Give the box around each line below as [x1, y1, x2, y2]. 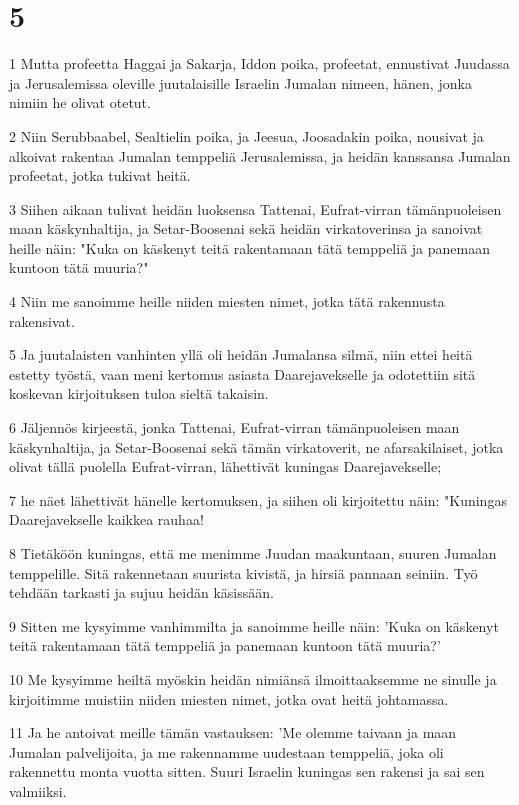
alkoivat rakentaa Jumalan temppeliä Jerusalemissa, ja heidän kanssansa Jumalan [9, 145, 511, 166]
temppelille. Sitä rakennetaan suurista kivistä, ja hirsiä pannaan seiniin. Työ [9, 562, 478, 583]
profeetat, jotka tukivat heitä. [9, 165, 191, 186]
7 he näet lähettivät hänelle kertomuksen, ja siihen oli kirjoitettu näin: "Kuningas [9, 489, 507, 510]
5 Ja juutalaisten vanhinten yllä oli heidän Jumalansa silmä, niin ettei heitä [9, 344, 473, 365]
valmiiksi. [9, 780, 67, 801]
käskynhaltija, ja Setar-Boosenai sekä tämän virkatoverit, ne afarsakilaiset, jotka [9, 436, 504, 457]
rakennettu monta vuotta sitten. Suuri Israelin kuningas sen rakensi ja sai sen [9, 761, 485, 782]
